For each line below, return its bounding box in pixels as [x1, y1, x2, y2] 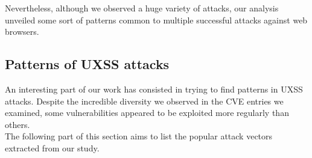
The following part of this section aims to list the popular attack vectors [5, 130, 273, 142]
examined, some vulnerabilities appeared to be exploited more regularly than [5, 106, 289, 119]
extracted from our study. [5, 141, 100, 154]
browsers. [5, 25, 39, 38]
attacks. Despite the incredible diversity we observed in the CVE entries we [5, 94, 284, 107]
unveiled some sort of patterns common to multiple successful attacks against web [5, 13, 308, 26]
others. [5, 118, 30, 130]
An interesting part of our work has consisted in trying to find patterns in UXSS [5, 82, 303, 95]
